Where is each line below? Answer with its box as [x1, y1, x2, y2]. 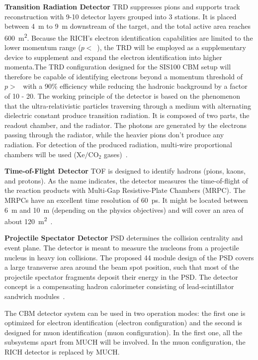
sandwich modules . [4, 291, 65, 301]
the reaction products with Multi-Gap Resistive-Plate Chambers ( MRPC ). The [4, 185, 246, 195]
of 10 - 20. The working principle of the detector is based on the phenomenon [4, 91, 240, 101]
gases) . [103, 149, 128, 159]
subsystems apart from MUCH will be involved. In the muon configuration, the [4, 337, 246, 347]
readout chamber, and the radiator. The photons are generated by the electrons [4, 120, 247, 130]
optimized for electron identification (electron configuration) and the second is [4, 317, 242, 328]
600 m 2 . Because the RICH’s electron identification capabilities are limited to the [4, 31, 253, 43]
